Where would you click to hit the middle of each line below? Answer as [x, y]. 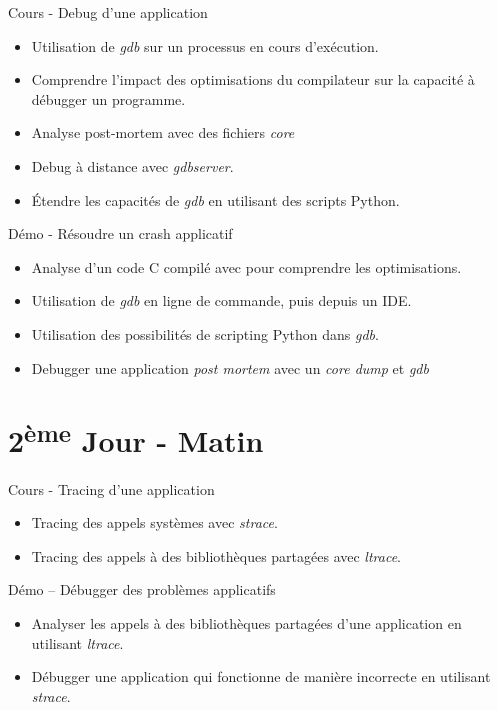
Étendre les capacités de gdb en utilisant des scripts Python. [215, 199]
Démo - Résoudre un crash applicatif [120, 233]
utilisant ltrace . [77, 642]
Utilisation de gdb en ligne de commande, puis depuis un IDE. [221, 300]
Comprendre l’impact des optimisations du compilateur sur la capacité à [253, 79]
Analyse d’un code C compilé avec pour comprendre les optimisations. [246, 266]
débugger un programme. [108, 98]
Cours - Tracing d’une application [111, 488]
